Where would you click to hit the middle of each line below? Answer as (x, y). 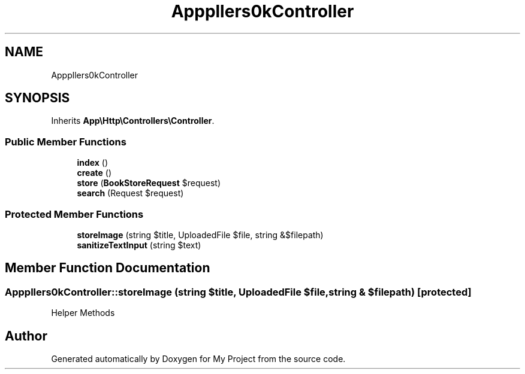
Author (26, 336)
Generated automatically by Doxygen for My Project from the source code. (198, 359)
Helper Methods (83, 313)
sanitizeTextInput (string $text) (139, 245)
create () (94, 173)
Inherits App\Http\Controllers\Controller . (133, 121)
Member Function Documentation (108, 268)
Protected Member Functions (74, 214)
